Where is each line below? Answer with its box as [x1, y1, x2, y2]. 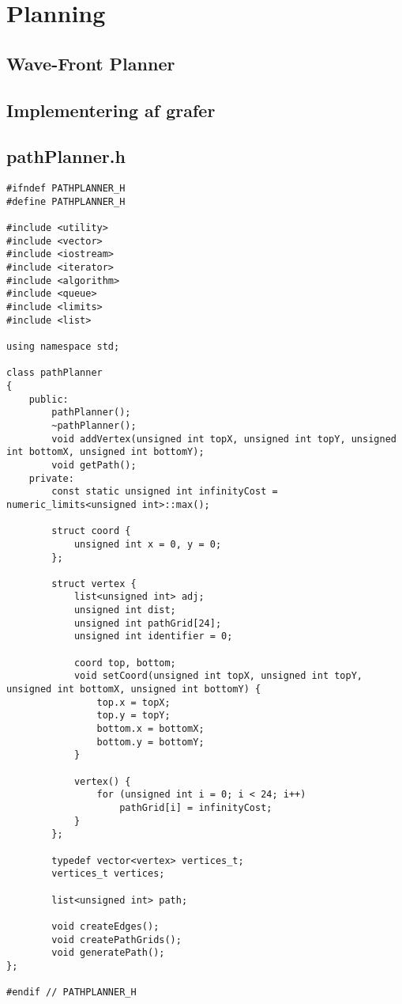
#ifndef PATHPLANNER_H [6, 183, 126, 195]
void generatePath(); [51, 947, 165, 959]
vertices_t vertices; [51, 868, 165, 880]
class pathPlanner [6, 367, 103, 379]
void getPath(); [51, 459, 137, 471]
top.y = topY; [96, 710, 171, 722]
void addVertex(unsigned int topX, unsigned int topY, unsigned [51, 433, 396, 445]
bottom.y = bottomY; [96, 736, 205, 748]
